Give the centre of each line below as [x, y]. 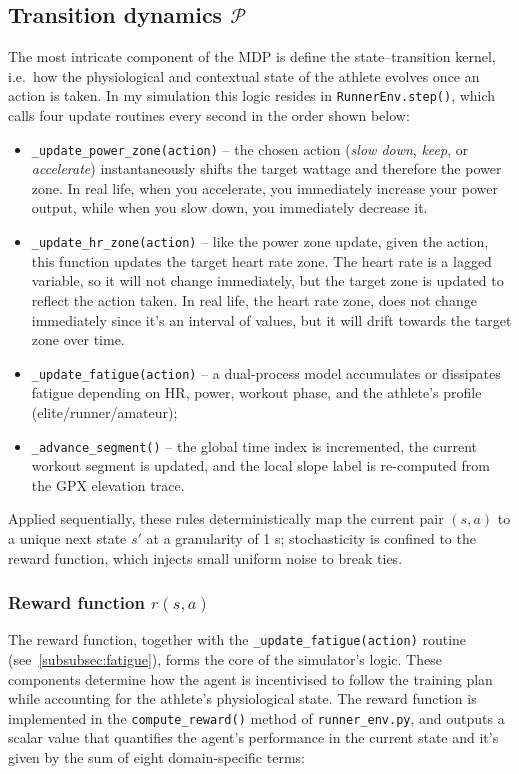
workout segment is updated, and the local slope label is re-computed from [260, 465]
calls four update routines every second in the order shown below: [209, 115]
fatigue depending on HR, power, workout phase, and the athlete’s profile [256, 392]
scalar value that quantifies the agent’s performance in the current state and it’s [253, 737]
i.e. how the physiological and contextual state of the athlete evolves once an [244, 75]
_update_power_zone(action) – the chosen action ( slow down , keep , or [250, 148]
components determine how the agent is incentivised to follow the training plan [250, 678]
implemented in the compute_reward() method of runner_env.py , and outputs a [256, 717]
